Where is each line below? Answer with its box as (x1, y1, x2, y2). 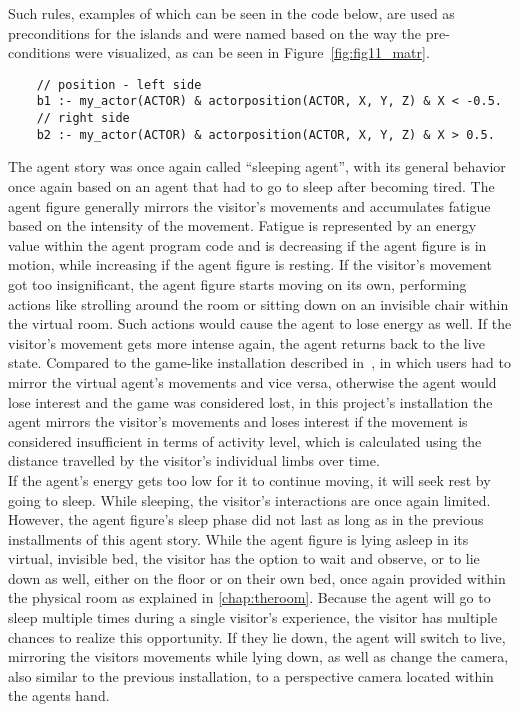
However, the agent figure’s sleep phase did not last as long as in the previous (8, 509, 484, 530)
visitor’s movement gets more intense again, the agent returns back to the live (8, 332, 485, 353)
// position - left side (36, 77, 202, 92)
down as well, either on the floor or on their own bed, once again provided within (8, 567, 506, 588)
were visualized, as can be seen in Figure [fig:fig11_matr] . (74, 42, 430, 63)
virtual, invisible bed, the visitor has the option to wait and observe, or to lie (8, 548, 480, 569)
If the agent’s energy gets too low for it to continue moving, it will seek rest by (8, 469, 491, 490)
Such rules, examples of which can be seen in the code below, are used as (8, 3, 455, 23)
